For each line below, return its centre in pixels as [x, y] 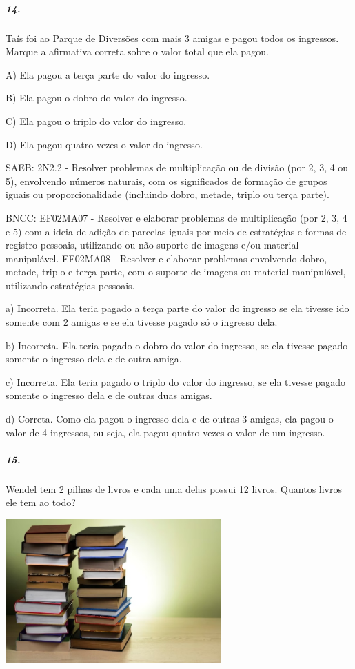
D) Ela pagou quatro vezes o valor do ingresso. [104, 144]
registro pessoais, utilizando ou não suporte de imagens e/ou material [152, 245]
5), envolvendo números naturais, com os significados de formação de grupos [166, 181]
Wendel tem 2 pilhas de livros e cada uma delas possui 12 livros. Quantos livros [174, 488]
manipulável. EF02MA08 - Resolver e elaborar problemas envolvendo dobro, [166, 258]
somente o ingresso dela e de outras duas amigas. [109, 395]
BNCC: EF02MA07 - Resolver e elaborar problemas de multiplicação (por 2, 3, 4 [176, 217]
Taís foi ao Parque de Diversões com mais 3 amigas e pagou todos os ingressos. [172, 38]
